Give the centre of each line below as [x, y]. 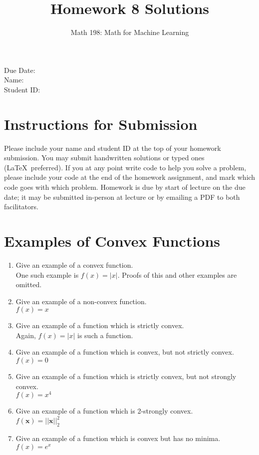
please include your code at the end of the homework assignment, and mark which [130, 177]
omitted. [29, 284]
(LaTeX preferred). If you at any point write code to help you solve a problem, [125, 167]
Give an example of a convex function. [74, 264]
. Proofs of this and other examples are [177, 274]
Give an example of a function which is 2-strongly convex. [104, 411]
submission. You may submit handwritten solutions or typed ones [104, 158]
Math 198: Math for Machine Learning [130, 32]
